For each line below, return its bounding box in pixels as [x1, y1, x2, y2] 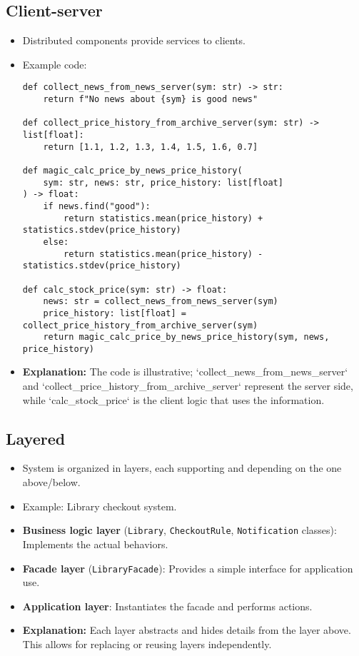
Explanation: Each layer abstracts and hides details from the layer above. [22, 622, 351, 637]
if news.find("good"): [43, 201, 151, 211]
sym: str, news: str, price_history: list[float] [43, 177, 283, 188]
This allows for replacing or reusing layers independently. [22, 636, 272, 651]
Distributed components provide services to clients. [22, 33, 246, 48]
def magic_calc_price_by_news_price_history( [22, 165, 243, 176]
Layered [6, 427, 66, 449]
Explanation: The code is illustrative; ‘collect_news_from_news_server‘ [22, 364, 348, 379]
